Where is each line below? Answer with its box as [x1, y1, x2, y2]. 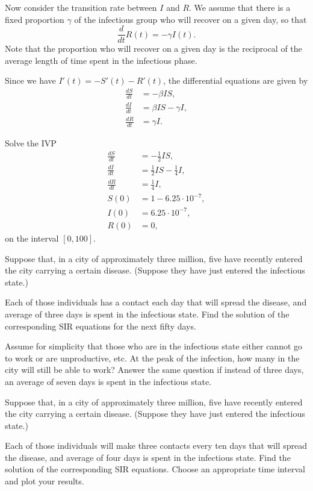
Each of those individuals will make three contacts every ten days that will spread [5, 439, 307, 452]
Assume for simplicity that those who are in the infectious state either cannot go [5, 340, 303, 352]
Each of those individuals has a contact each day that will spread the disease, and [5, 296, 307, 308]
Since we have [5, 74, 56, 87]
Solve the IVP [5, 137, 57, 149]
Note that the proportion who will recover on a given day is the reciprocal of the [5, 42, 302, 55]
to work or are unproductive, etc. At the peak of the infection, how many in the [5, 351, 300, 364]
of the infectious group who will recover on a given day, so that [74, 13, 307, 25]
